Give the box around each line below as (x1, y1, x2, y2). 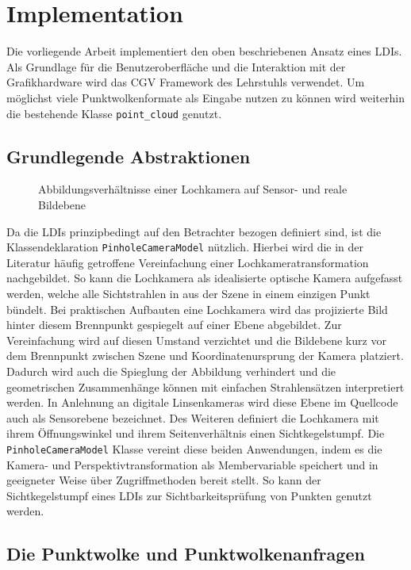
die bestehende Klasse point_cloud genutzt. (6, 105, 222, 121)
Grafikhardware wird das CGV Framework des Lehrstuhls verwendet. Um (6, 74, 365, 90)
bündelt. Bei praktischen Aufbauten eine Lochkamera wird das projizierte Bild (6, 300, 388, 317)
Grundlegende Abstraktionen (6, 143, 251, 168)
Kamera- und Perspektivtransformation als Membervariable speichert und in (6, 456, 378, 472)
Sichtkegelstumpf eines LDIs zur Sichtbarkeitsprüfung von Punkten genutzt (6, 487, 372, 503)
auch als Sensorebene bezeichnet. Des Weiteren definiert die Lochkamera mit (6, 409, 379, 426)
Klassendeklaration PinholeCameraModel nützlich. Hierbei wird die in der (6, 239, 364, 255)
